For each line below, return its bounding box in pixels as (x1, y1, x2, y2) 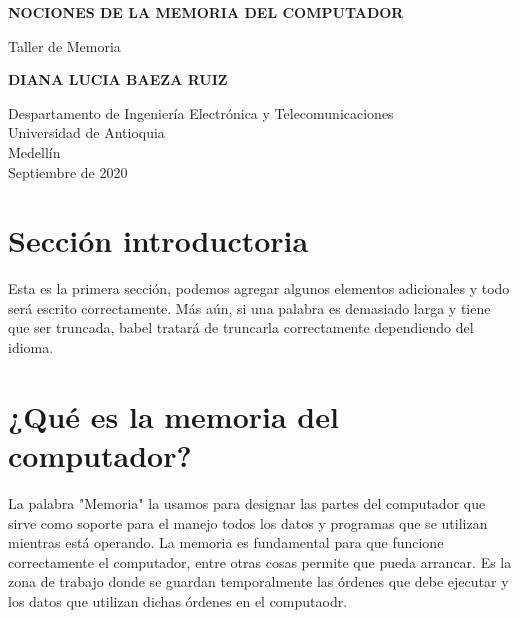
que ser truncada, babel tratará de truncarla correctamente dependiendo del (8, 317, 474, 338)
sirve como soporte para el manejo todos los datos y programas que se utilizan (8, 512, 488, 533)
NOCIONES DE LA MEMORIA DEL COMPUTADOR (8, 2, 404, 22)
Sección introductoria (8, 220, 309, 261)
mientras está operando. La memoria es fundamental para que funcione (8, 532, 444, 553)
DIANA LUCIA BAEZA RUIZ (8, 69, 228, 90)
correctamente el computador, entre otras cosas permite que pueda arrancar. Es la (8, 551, 512, 572)
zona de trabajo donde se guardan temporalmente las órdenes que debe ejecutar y (8, 571, 509, 592)
